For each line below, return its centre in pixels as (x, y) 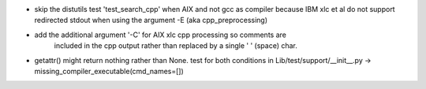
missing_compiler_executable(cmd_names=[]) (109, 71)
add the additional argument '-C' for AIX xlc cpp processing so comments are (161, 35)
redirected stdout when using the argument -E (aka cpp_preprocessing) (151, 20)
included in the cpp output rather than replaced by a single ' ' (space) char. (176, 46)
